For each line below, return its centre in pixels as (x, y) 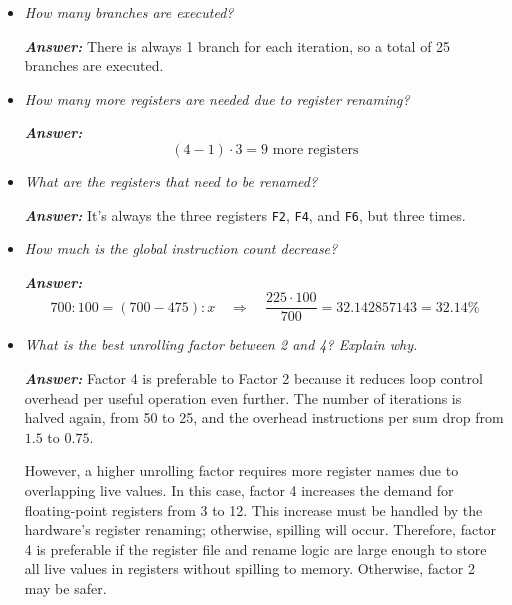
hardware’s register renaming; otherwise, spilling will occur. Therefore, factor (260, 529)
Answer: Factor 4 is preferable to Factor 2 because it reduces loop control (253, 378)
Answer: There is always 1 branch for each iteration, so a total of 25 (237, 45)
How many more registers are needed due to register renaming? (217, 98)
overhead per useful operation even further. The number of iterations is (243, 397)
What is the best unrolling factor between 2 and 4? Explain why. (221, 344)
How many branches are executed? (129, 12)
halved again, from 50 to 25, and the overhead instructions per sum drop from (264, 417)
